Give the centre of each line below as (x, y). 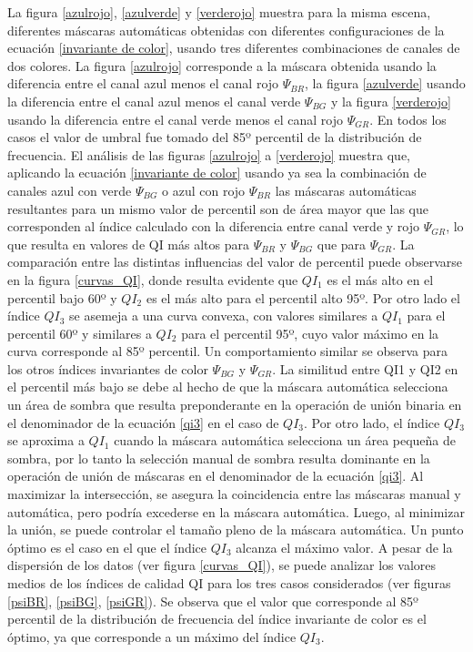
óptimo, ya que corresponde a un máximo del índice (152, 636)
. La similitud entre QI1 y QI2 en (365, 368)
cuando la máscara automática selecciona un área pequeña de (285, 440)
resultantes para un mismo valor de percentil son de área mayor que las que (218, 208)
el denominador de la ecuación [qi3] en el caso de (143, 422)
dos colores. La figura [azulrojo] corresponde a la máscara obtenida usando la (222, 65)
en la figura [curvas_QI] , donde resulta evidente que (153, 279)
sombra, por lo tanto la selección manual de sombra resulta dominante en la (219, 458)
